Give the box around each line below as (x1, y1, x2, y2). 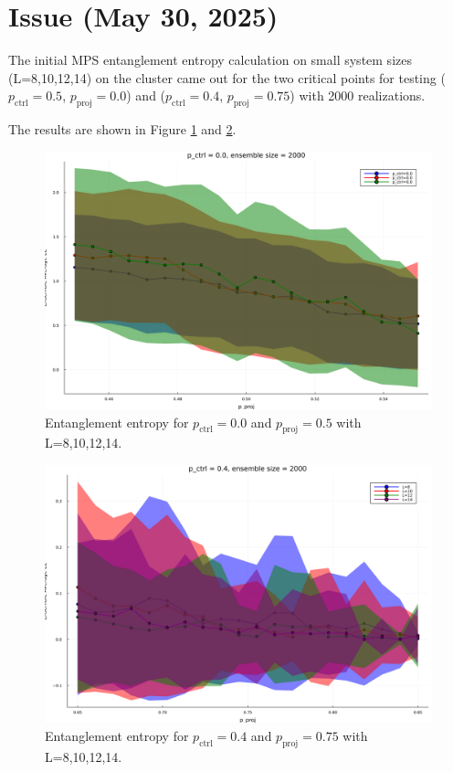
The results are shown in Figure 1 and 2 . (8, 120, 237, 139)
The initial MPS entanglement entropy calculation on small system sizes (8, 50, 412, 69)
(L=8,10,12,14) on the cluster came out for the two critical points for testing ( (8, 68, 446, 87)
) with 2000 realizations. (290, 86, 426, 105)
